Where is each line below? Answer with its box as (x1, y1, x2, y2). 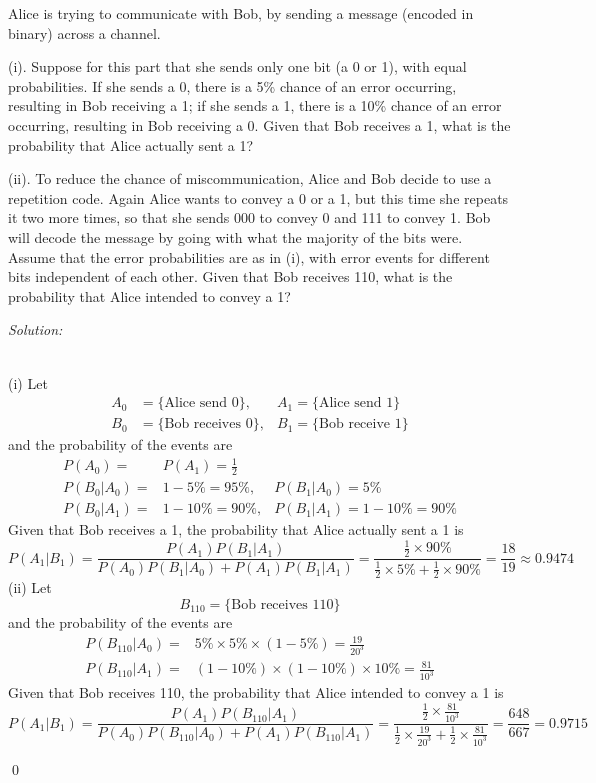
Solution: (8, 319, 63, 340)
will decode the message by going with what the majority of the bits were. (8, 226, 463, 247)
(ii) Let (8, 577, 52, 598)
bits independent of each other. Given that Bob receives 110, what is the (8, 266, 453, 287)
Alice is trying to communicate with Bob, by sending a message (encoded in (8, 3, 474, 23)
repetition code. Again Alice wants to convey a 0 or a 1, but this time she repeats (8, 187, 509, 208)
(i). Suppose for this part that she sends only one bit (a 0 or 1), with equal (8, 56, 467, 77)
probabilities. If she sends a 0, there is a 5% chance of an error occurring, (8, 75, 457, 96)
